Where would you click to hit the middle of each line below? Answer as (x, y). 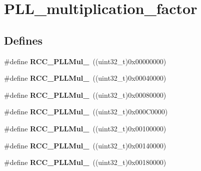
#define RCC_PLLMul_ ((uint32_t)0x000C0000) (86, 112)
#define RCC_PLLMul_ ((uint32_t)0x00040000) (85, 78)
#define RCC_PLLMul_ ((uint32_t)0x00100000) (85, 128)
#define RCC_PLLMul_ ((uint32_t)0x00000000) (85, 61)
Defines (23, 40)
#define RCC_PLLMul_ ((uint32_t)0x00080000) (85, 95)
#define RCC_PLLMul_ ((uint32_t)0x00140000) (85, 145)
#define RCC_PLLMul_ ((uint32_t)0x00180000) (85, 162)
